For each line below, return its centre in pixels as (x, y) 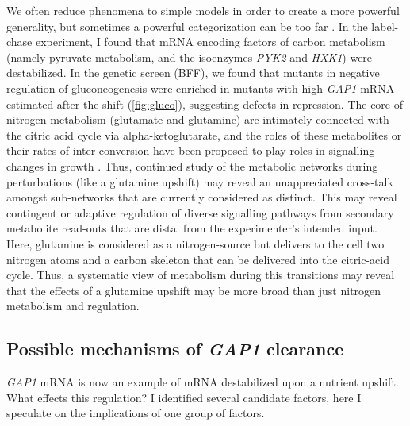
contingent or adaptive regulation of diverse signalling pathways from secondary (200, 212)
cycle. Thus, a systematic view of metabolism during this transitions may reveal (201, 275)
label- (385, 26)
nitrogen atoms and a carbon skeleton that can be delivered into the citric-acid (198, 259)
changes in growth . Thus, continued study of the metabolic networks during (192, 165)
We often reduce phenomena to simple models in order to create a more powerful (203, 10)
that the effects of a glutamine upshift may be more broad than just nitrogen (194, 290)
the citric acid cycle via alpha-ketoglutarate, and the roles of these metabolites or (204, 134)
